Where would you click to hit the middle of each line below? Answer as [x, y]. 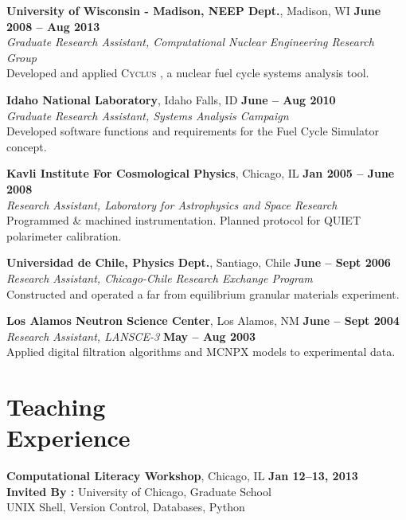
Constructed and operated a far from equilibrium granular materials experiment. [203, 293]
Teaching [56, 407]
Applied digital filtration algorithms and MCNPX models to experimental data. [201, 352]
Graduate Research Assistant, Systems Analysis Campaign [148, 115]
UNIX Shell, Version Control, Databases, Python [126, 507]
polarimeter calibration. [64, 235]
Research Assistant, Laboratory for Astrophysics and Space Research [172, 204]
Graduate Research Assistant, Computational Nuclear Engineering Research [190, 42]
